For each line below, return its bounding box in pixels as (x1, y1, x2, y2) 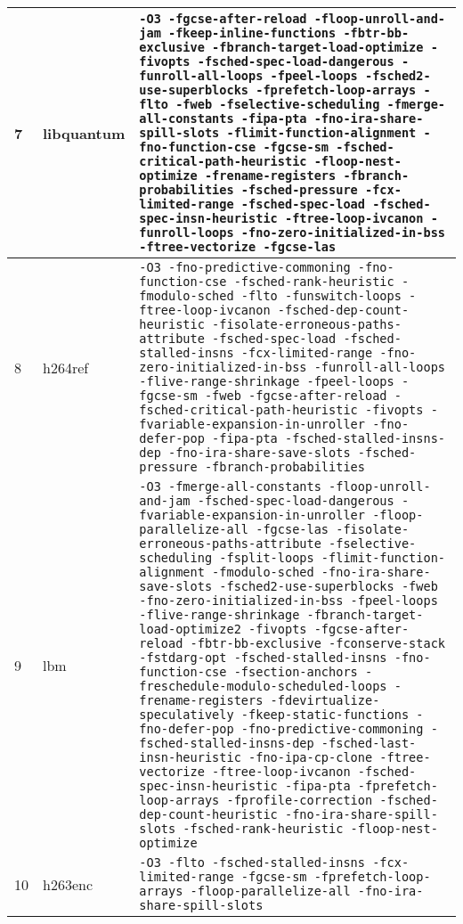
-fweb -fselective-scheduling (175, 97, 380, 111)
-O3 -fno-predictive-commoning (139, 260, 351, 274)
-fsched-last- (321, 736, 417, 750)
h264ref (43, 356, 89, 378)
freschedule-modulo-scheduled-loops (139, 679, 387, 693)
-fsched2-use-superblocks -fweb (219, 579, 438, 593)
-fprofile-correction (226, 793, 373, 807)
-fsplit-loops (219, 551, 314, 565)
